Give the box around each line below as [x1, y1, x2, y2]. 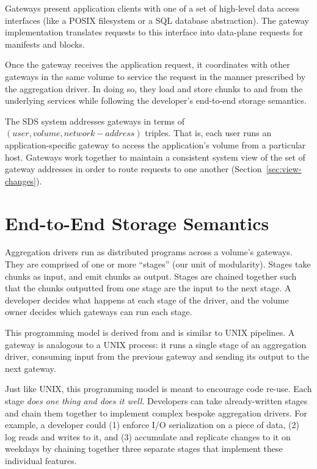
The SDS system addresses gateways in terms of [5, 114, 184, 127]
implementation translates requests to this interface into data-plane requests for [5, 26, 303, 38]
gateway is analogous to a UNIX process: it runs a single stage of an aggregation [5, 338, 307, 351]
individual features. [5, 454, 77, 467]
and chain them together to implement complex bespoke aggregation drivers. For [5, 406, 307, 419]
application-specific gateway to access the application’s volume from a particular [5, 138, 306, 151]
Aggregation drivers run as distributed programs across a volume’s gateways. [5, 245, 293, 258]
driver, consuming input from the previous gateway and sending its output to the [5, 350, 309, 363]
